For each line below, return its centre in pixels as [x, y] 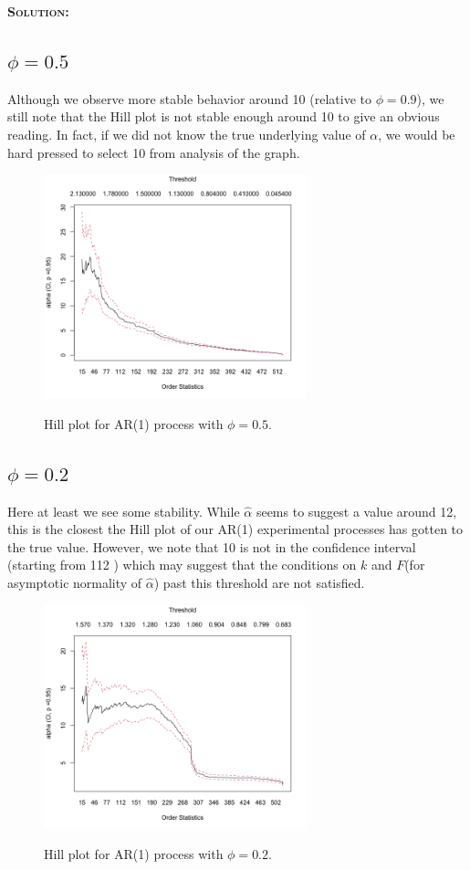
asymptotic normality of [75, 582]
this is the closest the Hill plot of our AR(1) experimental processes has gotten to [235, 529]
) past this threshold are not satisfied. [259, 582]
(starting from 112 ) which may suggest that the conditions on [182, 565]
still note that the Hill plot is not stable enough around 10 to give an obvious [224, 116]
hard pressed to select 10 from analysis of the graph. [154, 152]
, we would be [417, 134]
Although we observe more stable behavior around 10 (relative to [189, 98]
